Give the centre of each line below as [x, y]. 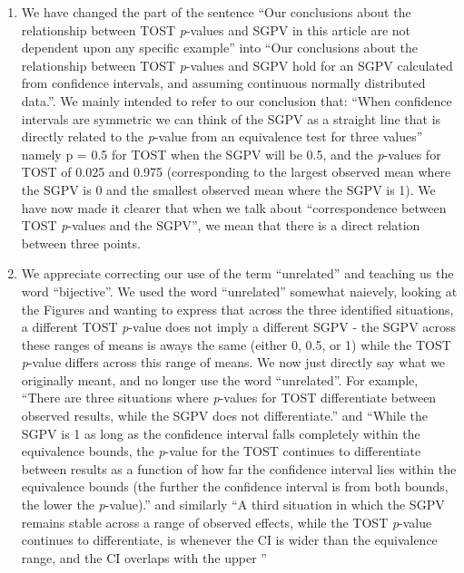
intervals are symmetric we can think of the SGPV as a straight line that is [231, 118]
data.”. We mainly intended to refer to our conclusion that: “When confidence [237, 100]
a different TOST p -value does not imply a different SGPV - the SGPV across [239, 327]
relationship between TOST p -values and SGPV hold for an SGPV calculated [237, 65]
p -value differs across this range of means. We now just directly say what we [233, 362]
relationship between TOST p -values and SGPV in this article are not [216, 29]
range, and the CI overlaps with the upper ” [144, 557]
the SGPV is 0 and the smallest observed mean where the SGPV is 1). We [228, 189]
